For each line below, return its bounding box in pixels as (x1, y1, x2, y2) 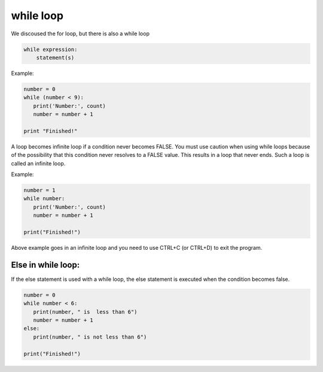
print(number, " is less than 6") (33, 309, 138, 315)
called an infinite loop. (11, 159, 66, 167)
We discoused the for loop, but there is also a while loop (11, 30, 150, 37)
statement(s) (36, 54, 75, 61)
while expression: (23, 46, 78, 53)
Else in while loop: (11, 259, 80, 270)
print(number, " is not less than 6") (33, 333, 147, 340)
